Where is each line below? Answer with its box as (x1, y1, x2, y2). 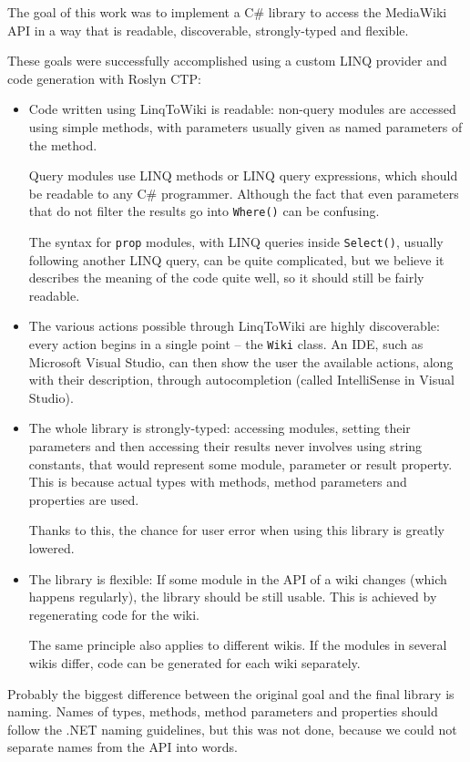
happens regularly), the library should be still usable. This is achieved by (28, 587, 437, 606)
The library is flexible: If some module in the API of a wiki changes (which (28, 569, 447, 588)
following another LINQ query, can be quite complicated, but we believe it (28, 250, 444, 269)
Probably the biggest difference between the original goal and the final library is (7, 684, 455, 703)
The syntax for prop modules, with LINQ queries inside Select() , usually (28, 232, 444, 251)
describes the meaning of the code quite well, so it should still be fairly (28, 268, 424, 287)
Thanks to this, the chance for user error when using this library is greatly (28, 520, 444, 540)
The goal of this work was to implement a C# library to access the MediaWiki (7, 3, 447, 21)
